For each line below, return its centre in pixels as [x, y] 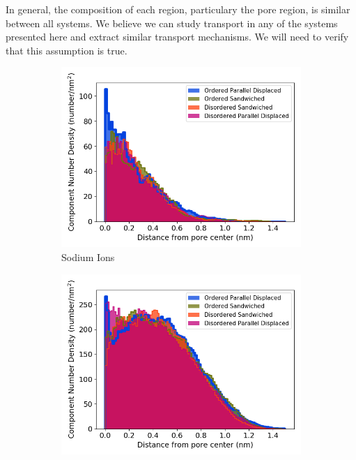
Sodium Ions [88, 257]
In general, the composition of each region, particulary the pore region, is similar [178, 9]
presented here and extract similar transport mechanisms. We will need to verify [177, 37]
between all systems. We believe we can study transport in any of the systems [172, 23]
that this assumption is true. [67, 50]
